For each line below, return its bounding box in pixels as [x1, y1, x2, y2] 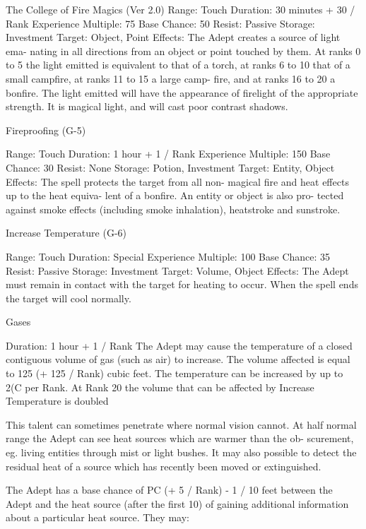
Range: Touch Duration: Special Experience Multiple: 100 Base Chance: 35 [6, 249, 331, 263]
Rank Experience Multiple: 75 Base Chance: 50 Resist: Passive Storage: [6, 16, 315, 30]
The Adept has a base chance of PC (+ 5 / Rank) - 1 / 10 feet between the [6, 482, 333, 497]
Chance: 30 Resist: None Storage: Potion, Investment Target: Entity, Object [6, 160, 335, 174]
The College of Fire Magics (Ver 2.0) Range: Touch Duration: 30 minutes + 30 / [6, 2, 355, 16]
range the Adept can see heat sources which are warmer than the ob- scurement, [6, 431, 354, 446]
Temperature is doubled [6, 393, 109, 408]
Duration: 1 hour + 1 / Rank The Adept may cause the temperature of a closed [6, 338, 353, 352]
